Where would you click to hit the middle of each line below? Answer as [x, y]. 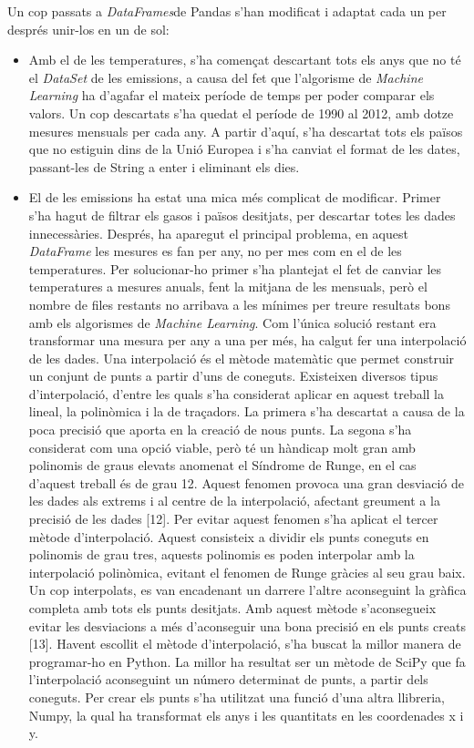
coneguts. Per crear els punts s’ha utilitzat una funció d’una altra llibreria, [237, 697]
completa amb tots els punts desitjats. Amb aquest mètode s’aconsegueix [232, 608]
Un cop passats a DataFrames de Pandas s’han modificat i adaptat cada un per [227, 11]
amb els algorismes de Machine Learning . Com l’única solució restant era [232, 322]
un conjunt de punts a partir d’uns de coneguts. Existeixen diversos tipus [233, 376]
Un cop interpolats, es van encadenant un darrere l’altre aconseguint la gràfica [247, 590]
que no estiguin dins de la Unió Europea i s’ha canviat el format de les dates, [244, 149]
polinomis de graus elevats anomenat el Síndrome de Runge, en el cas [222, 465]
